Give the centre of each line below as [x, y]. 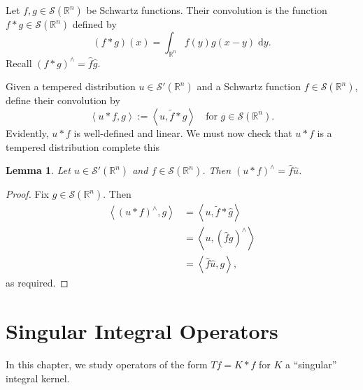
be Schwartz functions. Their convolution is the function [207, 10]
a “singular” [311, 364]
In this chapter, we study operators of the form [107, 364]
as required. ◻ [37, 283]
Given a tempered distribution [71, 86]
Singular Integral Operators [142, 331]
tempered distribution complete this [83, 146]
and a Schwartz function [249, 86]
